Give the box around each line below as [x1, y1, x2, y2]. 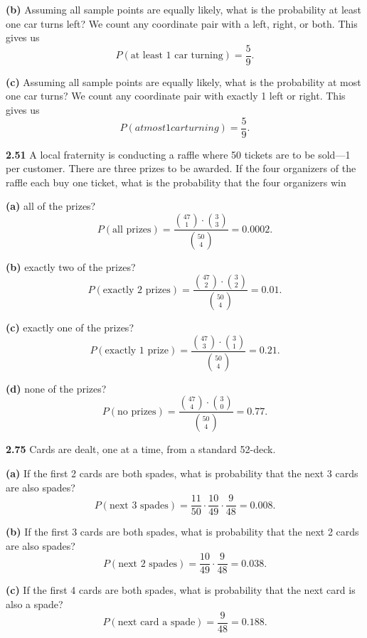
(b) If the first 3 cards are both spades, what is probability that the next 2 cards [6, 524, 359, 539]
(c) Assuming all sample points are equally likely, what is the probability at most [6, 74, 361, 89]
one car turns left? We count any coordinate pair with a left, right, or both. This [6, 16, 358, 31]
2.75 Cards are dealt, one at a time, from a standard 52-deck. [6, 442, 276, 457]
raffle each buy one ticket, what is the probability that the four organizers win [6, 174, 346, 189]
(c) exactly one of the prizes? [6, 320, 134, 335]
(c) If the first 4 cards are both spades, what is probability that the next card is [6, 583, 356, 597]
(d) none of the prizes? [6, 381, 107, 395]
